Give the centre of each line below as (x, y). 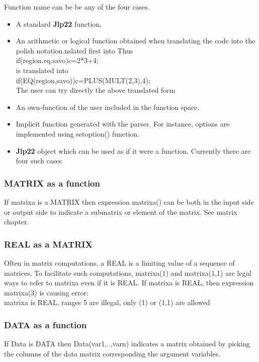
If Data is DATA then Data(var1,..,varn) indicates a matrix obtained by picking (127, 344)
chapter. (17, 222)
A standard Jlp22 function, (59, 23)
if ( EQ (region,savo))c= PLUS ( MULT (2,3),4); (83, 80)
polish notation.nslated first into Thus (74, 50)
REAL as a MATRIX (48, 244)
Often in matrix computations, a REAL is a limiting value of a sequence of (119, 262)
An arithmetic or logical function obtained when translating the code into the (136, 41)
